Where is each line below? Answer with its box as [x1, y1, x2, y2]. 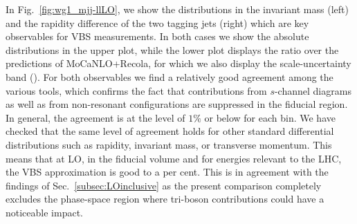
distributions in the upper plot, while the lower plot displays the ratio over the [6, 42, 339, 57]
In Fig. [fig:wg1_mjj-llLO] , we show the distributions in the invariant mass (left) [6, 2, 349, 16]
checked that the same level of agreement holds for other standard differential [6, 124, 334, 138]
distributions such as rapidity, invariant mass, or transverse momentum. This [6, 137, 332, 151]
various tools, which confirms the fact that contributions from [6, 83, 267, 97]
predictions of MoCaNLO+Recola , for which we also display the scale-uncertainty [6, 56, 351, 71]
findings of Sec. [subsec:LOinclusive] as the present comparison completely [6, 178, 322, 192]
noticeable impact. [6, 205, 83, 219]
